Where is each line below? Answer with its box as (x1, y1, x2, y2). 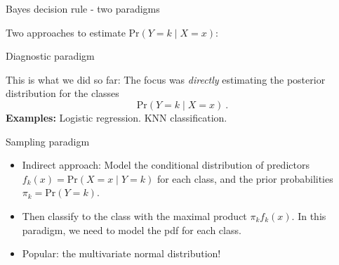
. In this (291, 208, 326, 223)
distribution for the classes (6, 86, 119, 101)
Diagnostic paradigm (6, 49, 95, 63)
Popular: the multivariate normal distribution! (22, 246, 221, 261)
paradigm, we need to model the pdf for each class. (22, 222, 241, 237)
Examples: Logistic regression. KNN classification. (6, 110, 227, 124)
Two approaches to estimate (6, 25, 126, 39)
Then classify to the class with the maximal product (22, 208, 247, 223)
